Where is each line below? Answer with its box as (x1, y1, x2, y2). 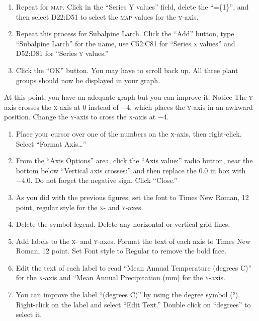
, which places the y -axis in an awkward (130, 101, 253, 112)
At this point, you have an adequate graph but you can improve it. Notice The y (4, 92, 253, 102)
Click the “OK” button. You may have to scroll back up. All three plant (16, 65, 238, 75)
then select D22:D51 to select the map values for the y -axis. (16, 11, 199, 22)
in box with (210, 165, 246, 175)
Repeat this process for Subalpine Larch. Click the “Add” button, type (16, 28, 234, 39)
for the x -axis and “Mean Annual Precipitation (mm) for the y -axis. (16, 272, 225, 283)
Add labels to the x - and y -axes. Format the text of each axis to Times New (16, 235, 251, 246)
